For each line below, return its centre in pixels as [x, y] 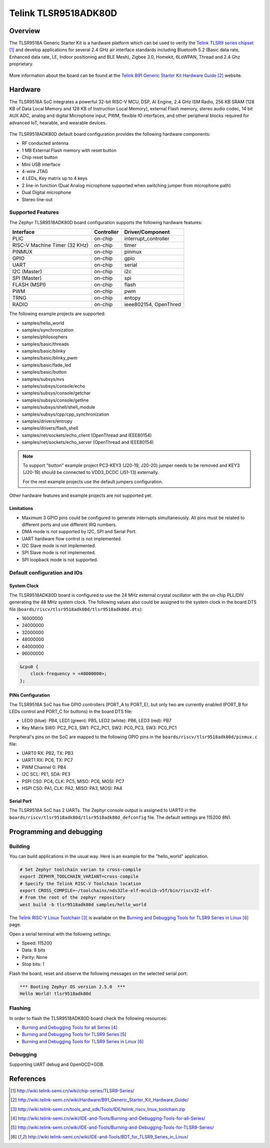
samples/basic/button [44, 372]
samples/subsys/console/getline [55, 400]
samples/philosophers [44, 337]
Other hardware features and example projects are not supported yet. [81, 496]
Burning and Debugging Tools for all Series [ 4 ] [69, 1028]
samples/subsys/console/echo [53, 386]
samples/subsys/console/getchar [56, 393]
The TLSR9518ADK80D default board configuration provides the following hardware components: [110, 134]
